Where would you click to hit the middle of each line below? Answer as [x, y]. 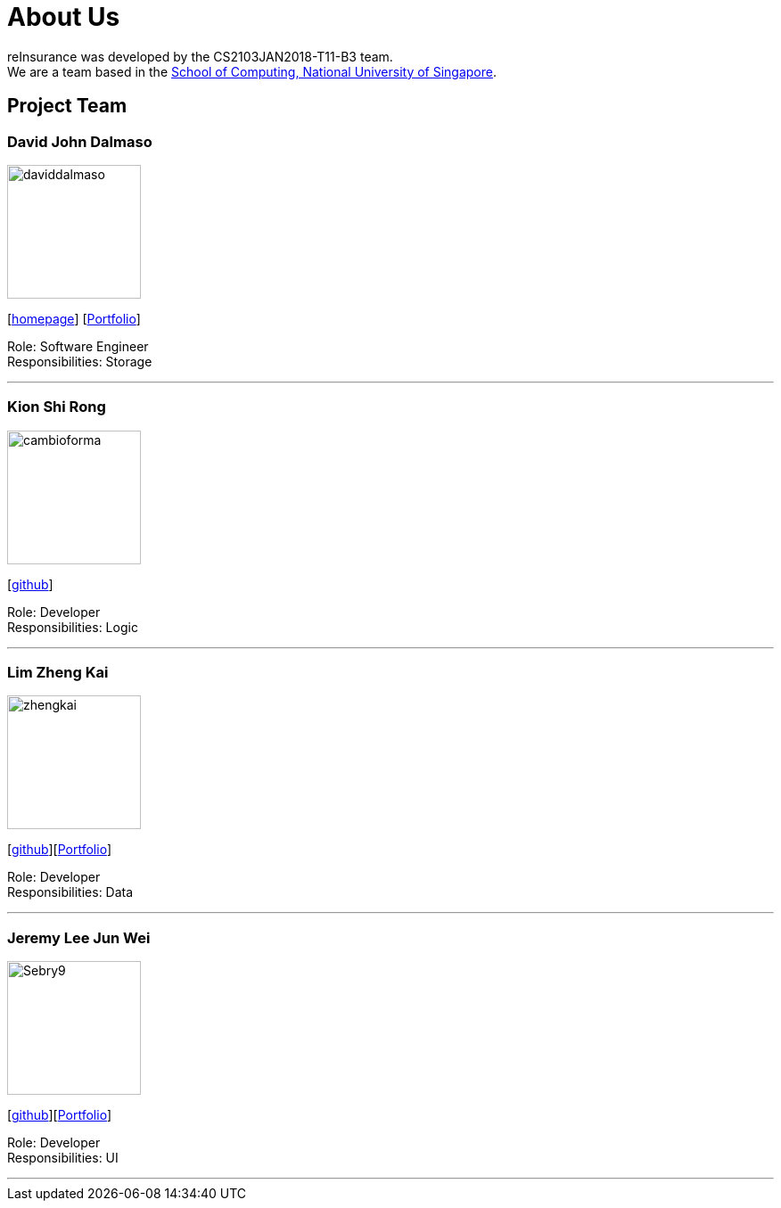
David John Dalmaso [80, 141]
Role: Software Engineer [78, 346]
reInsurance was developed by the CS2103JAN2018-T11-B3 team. [200, 56]
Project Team [67, 106]
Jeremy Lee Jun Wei [79, 937]
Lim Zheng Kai [58, 673]
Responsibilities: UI [63, 1158]
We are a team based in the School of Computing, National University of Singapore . [252, 71]
